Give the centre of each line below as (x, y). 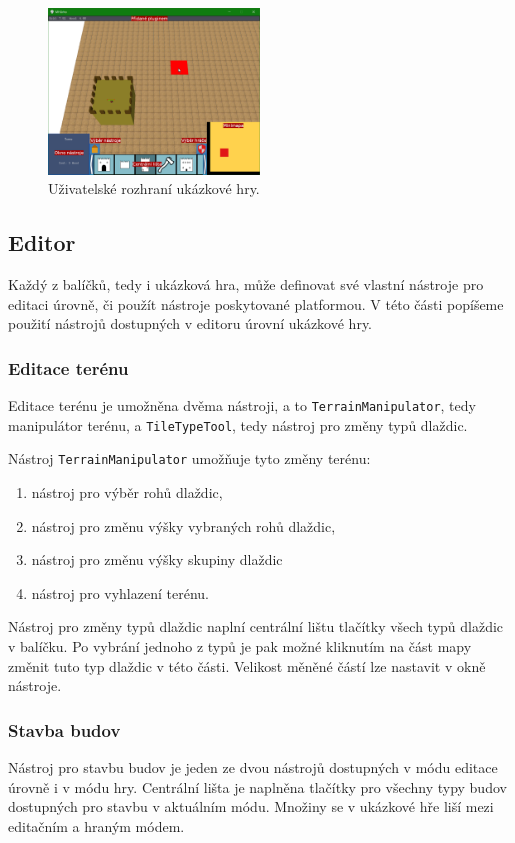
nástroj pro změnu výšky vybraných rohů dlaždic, (183, 525)
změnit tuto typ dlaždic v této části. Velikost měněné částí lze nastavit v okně (247, 665)
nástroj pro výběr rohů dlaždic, (127, 492)
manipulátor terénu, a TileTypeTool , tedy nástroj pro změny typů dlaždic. (238, 424)
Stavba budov (64, 729)
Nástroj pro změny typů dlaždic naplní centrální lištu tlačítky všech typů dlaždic (256, 626)
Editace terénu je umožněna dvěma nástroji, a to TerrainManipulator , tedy (242, 405)
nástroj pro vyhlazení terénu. (120, 592)
